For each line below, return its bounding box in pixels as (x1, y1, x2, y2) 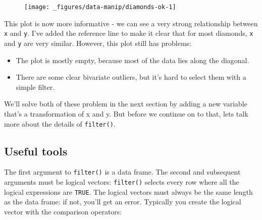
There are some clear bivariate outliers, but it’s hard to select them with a (16, 72, 246, 82)
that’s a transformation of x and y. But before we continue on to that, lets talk (4, 108, 248, 119)
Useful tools (4, 143, 68, 158)
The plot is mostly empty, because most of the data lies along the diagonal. (16, 54, 249, 65)
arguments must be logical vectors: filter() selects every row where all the (4, 177, 239, 187)
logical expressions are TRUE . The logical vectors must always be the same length (4, 186, 253, 197)
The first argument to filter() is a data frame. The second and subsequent (4, 167, 241, 177)
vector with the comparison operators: (4, 206, 122, 216)
